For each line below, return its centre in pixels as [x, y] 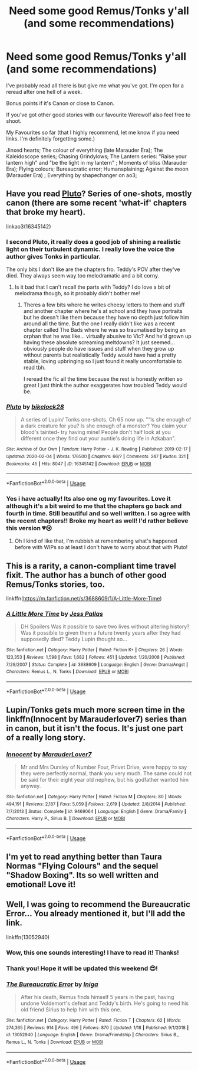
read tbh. [34, 368]
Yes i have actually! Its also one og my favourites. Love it [88, 498]
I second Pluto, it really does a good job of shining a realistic [94, 241]
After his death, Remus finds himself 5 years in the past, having [97, 997]
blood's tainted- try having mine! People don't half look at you [95, 432]
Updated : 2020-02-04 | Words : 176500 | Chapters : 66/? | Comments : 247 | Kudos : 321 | [98, 456]
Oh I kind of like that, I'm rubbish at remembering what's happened [96, 541]
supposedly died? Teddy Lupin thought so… [74, 639]
